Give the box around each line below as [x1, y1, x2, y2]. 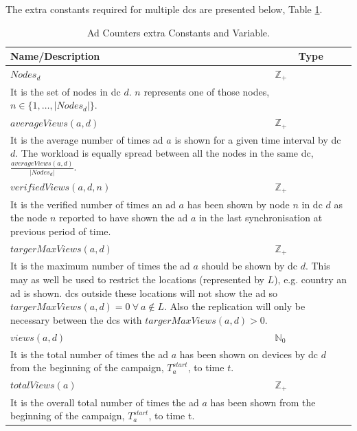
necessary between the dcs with [10, 312, 142, 327]
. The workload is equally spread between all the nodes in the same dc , [15, 146, 314, 160]
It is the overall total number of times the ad [10, 395, 199, 409]
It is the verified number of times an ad [10, 197, 176, 211]
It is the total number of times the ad [10, 346, 169, 361]
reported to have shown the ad [59, 210, 188, 225]
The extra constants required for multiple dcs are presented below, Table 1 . [5, 2, 323, 16]
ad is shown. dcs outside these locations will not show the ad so [10, 285, 278, 300]
